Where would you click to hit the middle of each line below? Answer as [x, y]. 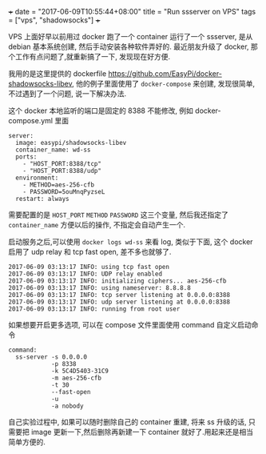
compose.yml [31, 121]
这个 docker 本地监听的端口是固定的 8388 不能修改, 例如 [101, 110]
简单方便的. [27, 442]
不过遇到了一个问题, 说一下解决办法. [67, 94]
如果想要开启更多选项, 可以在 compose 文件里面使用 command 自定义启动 [130, 325]
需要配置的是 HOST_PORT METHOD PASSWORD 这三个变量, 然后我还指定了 [119, 215]
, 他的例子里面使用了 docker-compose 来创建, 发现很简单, [163, 84]
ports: [26, 157]
